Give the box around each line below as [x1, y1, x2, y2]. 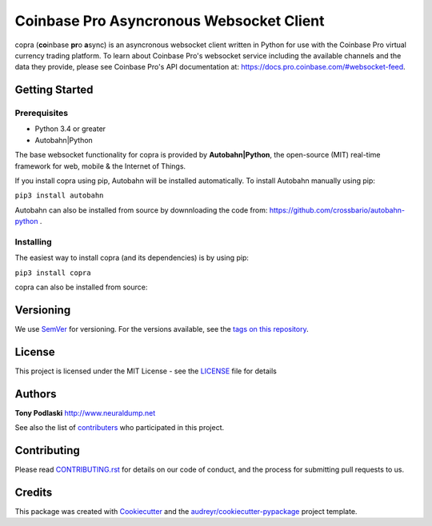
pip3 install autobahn [14, 191, 104, 200]
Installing [14, 236, 52, 247]
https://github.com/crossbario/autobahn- [269, 205, 406, 215]
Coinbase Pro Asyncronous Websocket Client [14, 12, 325, 30]
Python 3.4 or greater [34, 124, 106, 133]
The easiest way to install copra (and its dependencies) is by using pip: [14, 253, 250, 263]
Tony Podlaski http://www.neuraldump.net [14, 408, 156, 417]
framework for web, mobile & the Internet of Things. [14, 161, 186, 171]
